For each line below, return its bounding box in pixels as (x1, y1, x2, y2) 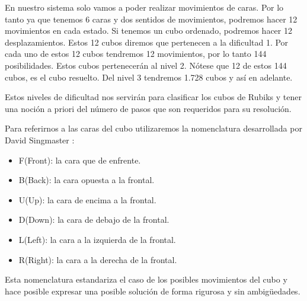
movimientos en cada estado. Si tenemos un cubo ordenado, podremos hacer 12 (5, 24, 292, 37)
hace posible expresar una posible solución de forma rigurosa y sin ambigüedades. (5, 284, 300, 297)
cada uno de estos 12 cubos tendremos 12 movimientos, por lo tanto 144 (5, 47, 267, 60)
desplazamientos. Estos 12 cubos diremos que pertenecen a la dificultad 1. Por (5, 36, 289, 48)
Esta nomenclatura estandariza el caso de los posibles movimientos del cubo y (5, 273, 287, 286)
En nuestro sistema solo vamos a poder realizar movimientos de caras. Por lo (5, 1, 284, 13)
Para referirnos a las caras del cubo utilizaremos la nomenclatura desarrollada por (5, 122, 302, 135)
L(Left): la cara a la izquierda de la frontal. (18, 233, 176, 245)
